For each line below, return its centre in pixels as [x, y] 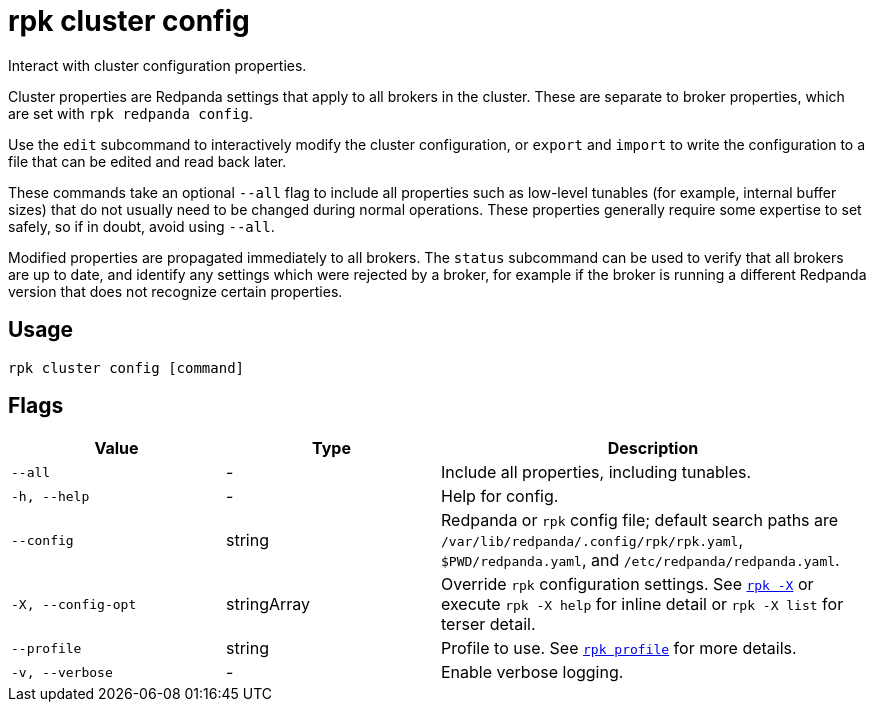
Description [653, 448]
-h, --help [50, 496]
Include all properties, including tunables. [596, 472]
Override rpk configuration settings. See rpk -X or [627, 584]
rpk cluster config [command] [126, 367]
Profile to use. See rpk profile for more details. [619, 648]
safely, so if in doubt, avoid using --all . [141, 226]
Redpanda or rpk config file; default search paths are [640, 520]
